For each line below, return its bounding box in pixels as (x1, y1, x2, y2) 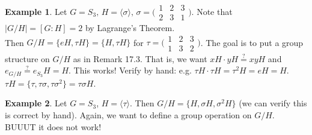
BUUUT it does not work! (5, 120, 102, 133)
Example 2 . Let (5, 97, 67, 109)
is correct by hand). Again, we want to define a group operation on (5, 108, 252, 121)
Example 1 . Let (5, 5, 67, 17)
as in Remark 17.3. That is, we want (73, 52, 207, 65)
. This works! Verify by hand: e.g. (69, 64, 192, 76)
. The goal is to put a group (200, 36, 304, 48)
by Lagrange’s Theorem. (85, 22, 175, 34)
